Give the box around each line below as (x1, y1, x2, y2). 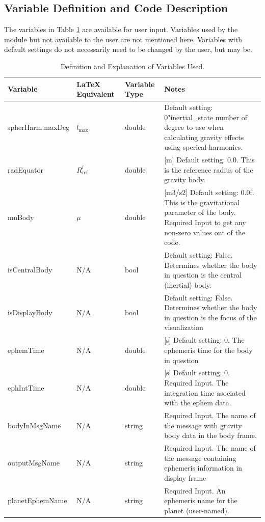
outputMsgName (8, 457, 60, 468)
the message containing (164, 452, 236, 463)
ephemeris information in (164, 462, 243, 473)
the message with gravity (164, 420, 242, 430)
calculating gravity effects (164, 131, 244, 142)
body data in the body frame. (164, 430, 257, 441)
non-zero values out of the (164, 227, 245, 237)
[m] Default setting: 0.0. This (164, 154, 255, 165)
